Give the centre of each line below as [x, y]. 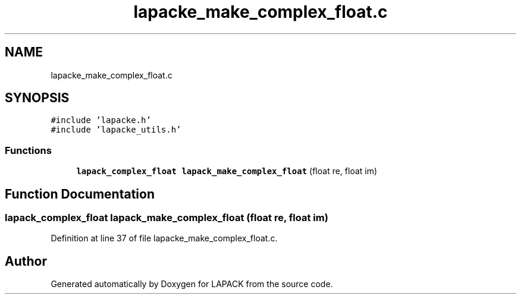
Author [26, 261]
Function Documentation [80, 194]
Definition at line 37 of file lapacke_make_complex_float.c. [164, 238]
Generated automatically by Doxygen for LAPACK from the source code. [192, 284]
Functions [28, 150]
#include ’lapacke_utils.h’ [116, 130]
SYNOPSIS [37, 98]
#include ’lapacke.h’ [101, 120]
